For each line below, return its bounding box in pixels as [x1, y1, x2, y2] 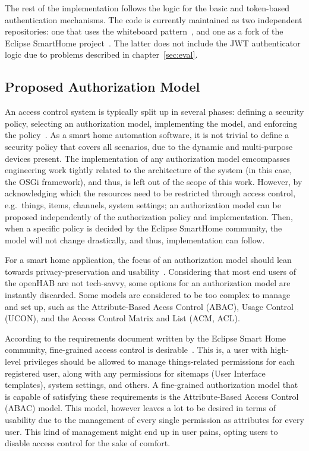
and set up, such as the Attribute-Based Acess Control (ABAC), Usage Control [5, 300, 294, 312]
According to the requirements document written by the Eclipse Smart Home [5, 331, 286, 344]
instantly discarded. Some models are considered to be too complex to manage [5, 289, 291, 301]
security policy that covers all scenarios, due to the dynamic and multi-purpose [5, 140, 293, 152]
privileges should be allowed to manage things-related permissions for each [23, 355, 295, 368]
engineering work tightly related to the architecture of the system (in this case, [5, 164, 292, 176]
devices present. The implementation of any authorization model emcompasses [5, 152, 290, 164]
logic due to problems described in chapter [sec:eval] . [5, 48, 198, 61]
